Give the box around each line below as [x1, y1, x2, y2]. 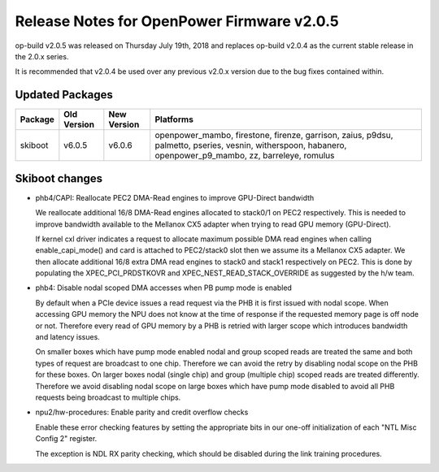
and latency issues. [35, 332, 101, 342]
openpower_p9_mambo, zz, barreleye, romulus [154, 150, 335, 162]
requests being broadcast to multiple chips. [35, 392, 181, 402]
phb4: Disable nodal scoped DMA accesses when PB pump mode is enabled [35, 283, 293, 292]
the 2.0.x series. [15, 51, 69, 61]
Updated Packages [15, 88, 114, 102]
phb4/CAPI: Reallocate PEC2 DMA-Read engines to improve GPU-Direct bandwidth [35, 193, 315, 202]
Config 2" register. [35, 434, 98, 444]
